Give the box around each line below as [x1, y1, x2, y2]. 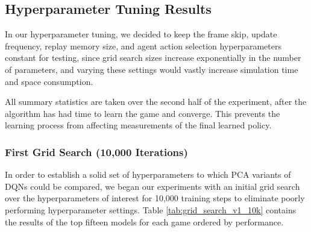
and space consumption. [5, 75, 93, 87]
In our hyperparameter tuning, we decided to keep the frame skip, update [5, 28, 277, 40]
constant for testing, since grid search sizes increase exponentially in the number [5, 51, 301, 64]
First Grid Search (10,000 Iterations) [5, 144, 188, 159]
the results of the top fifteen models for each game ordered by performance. [5, 215, 284, 228]
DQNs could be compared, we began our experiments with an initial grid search [5, 180, 300, 192]
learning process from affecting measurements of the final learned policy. [5, 119, 272, 131]
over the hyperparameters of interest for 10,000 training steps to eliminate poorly [5, 192, 305, 204]
